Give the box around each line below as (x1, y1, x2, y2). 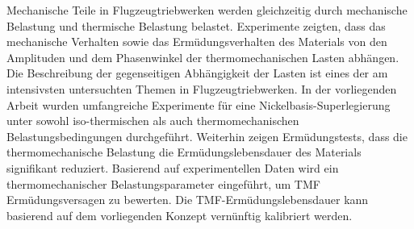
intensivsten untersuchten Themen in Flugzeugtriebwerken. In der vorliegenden (6, 80, 397, 97)
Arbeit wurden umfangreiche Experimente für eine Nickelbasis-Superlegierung (6, 96, 391, 113)
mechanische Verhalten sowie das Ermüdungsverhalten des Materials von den (6, 33, 387, 50)
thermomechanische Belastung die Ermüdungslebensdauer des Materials (6, 144, 362, 160)
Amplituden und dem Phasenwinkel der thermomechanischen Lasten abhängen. (6, 48, 399, 65)
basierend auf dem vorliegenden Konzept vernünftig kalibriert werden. (6, 206, 353, 223)
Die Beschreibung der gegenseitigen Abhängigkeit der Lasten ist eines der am (6, 65, 388, 81)
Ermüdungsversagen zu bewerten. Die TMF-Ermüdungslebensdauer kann (6, 191, 369, 208)
